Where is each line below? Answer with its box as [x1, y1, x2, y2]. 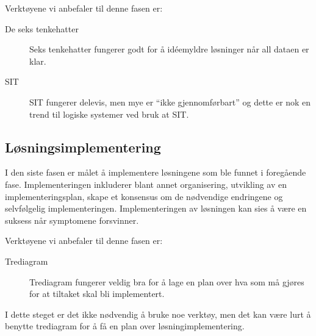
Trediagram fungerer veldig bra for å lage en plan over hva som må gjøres [29, 275, 304, 288]
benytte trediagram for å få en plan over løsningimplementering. [5, 320, 245, 332]
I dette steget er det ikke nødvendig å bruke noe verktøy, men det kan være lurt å [5, 307, 311, 320]
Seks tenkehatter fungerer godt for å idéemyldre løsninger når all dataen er [29, 43, 309, 55]
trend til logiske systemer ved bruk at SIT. [29, 107, 189, 120]
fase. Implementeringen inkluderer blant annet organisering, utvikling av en [5, 177, 287, 190]
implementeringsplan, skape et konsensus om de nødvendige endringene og [5, 190, 283, 202]
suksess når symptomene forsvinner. [5, 213, 139, 226]
